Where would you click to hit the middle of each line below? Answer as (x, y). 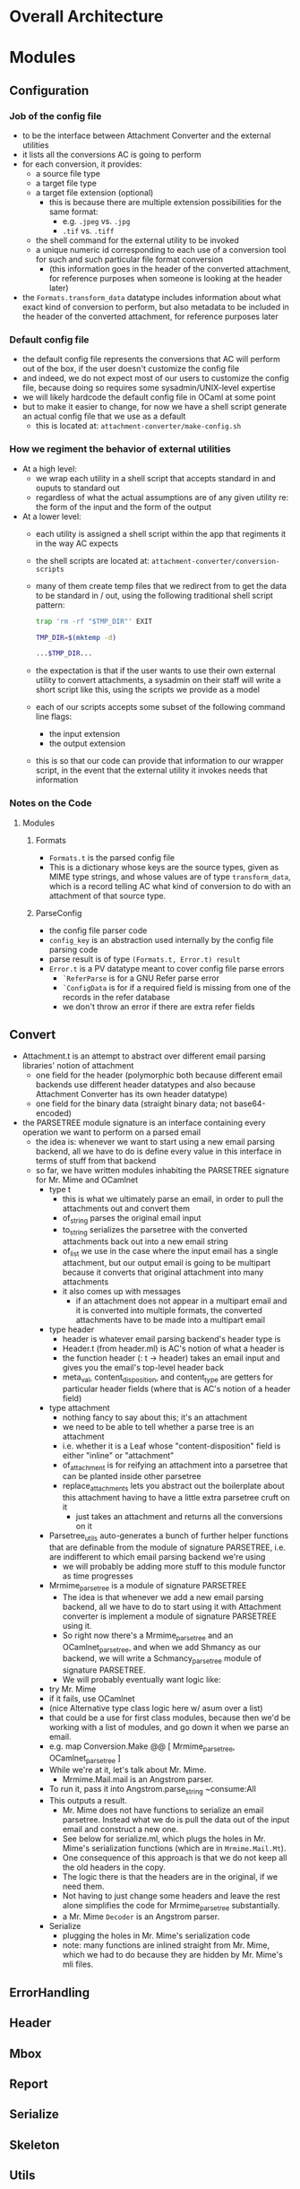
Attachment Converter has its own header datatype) (132, 1094)
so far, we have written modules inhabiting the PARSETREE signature (162, 1171)
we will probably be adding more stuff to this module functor (174, 1566)
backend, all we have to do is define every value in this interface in (159, 1151)
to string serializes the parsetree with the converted (155, 1231)
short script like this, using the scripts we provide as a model (147, 690)
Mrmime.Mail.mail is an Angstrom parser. (138, 1779)
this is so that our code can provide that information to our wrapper (159, 761)
